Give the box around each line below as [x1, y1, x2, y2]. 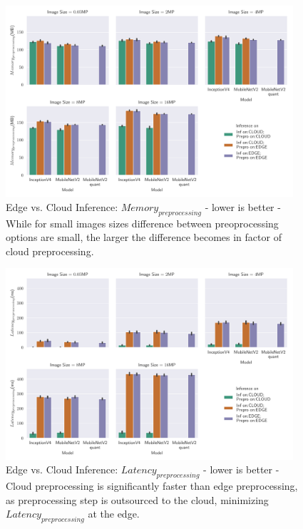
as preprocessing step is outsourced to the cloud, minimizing [6, 492, 269, 507]
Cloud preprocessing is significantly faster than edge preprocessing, [6, 478, 298, 493]
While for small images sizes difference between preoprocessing [6, 215, 279, 230]
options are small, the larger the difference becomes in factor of [6, 230, 282, 245]
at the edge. [88, 506, 140, 521]
